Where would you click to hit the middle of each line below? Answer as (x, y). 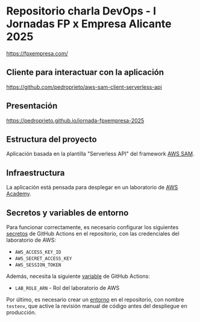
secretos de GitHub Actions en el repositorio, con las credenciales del (93, 234)
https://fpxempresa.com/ (37, 53)
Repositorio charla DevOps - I (81, 11)
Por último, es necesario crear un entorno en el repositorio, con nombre (95, 299)
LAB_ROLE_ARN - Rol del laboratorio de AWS (67, 288)
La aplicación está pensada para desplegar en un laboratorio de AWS (92, 188)
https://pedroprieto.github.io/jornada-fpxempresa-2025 (75, 120)
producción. (21, 312)
